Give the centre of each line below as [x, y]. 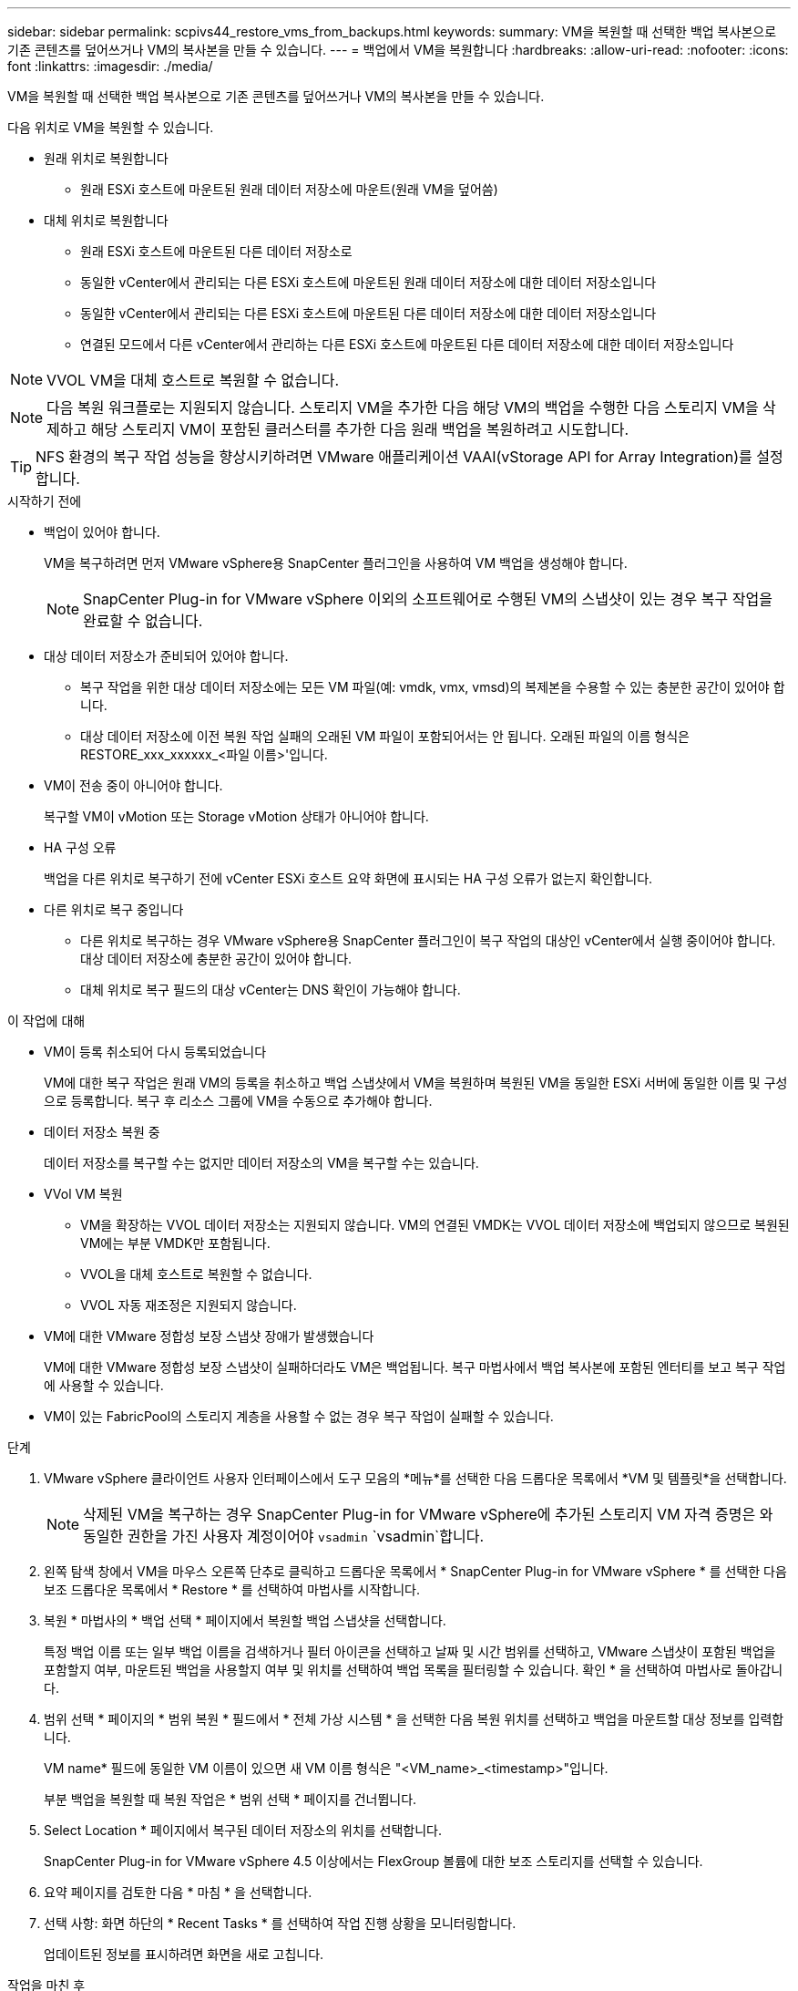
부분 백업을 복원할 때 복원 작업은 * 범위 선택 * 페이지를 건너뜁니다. [230, 1799]
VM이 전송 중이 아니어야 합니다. [133, 785]
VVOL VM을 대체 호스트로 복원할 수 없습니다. [193, 380]
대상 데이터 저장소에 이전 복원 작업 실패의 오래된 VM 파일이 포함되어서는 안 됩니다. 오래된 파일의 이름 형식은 [385, 736]
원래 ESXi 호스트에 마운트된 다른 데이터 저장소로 [216, 251]
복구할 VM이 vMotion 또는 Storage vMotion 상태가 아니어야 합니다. [236, 816]
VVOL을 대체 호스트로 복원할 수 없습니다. [196, 1274]
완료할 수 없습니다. [143, 621]
